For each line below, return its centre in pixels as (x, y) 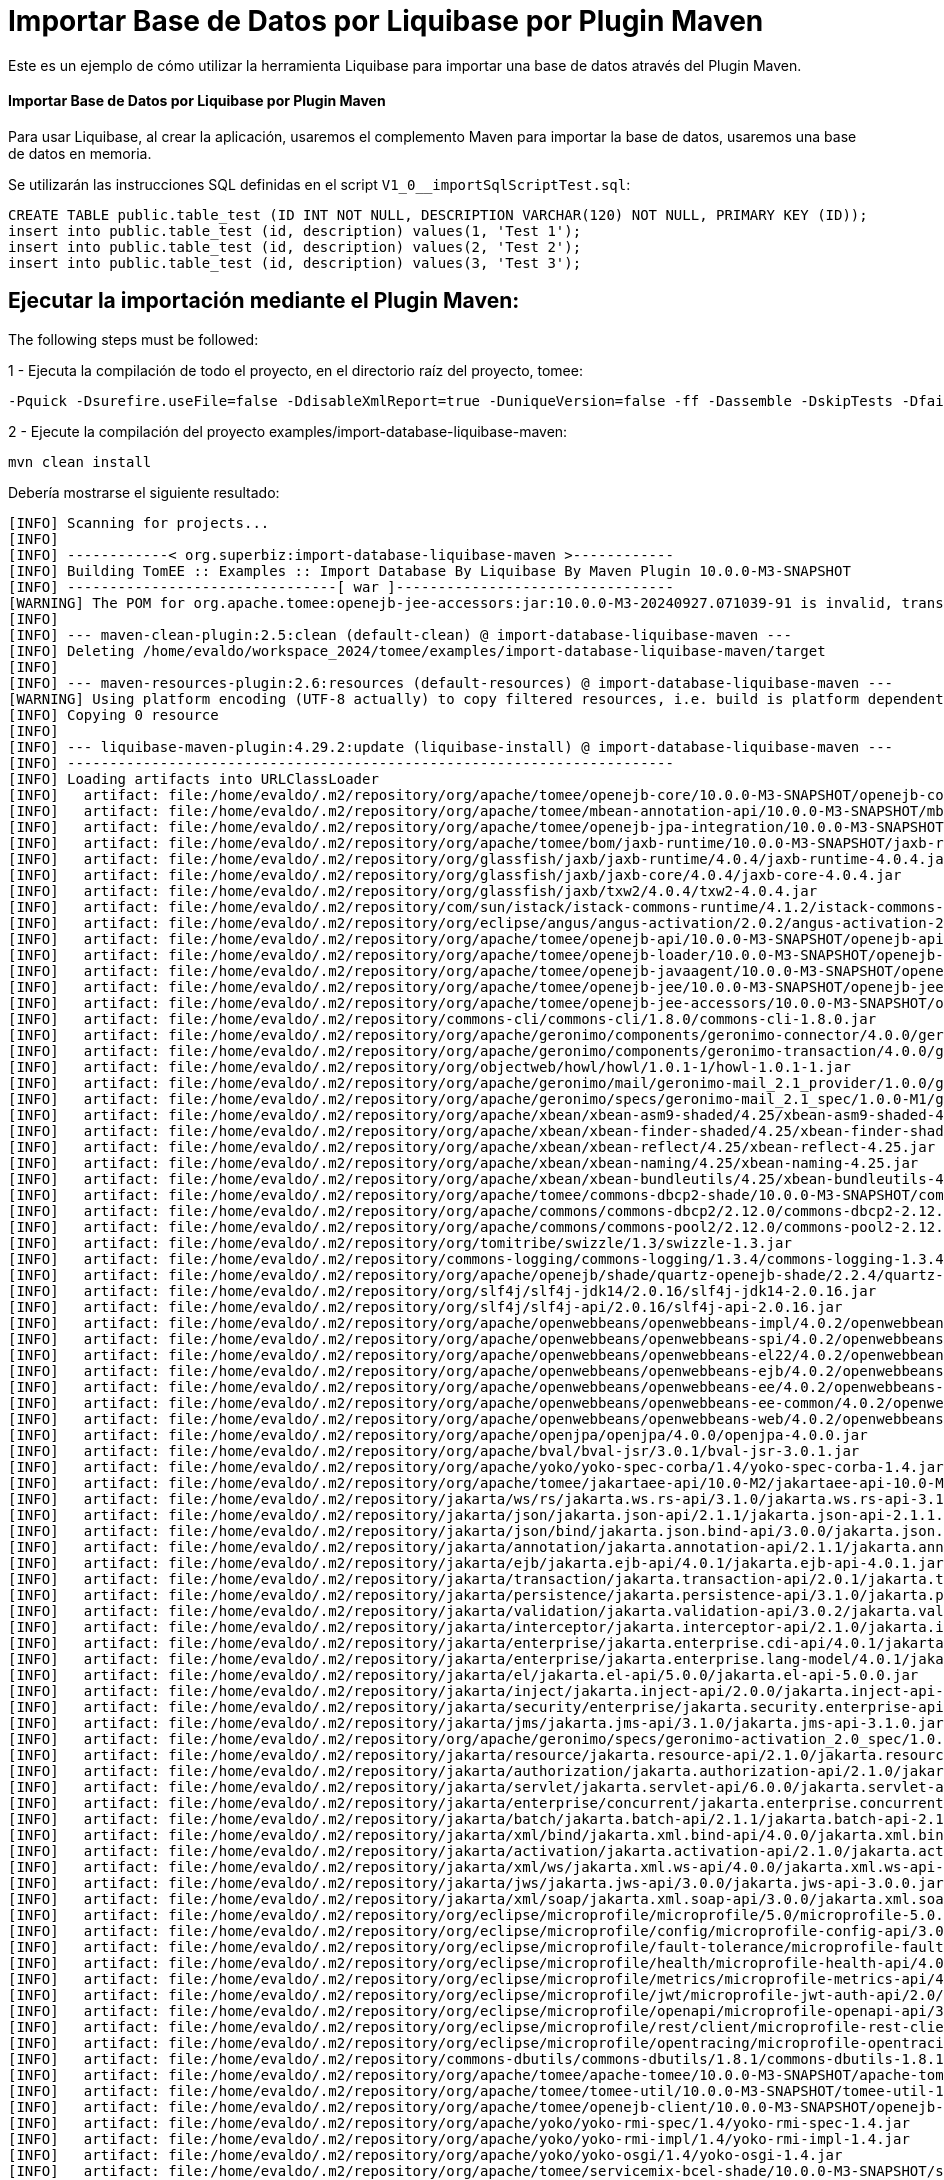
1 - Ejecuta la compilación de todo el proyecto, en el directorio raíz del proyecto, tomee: (295, 370)
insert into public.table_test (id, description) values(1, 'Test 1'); (295, 230)
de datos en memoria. (80, 153)
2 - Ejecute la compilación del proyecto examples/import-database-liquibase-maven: (288, 431)
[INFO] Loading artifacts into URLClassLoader (193, 778)
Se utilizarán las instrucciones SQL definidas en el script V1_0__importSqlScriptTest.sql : (319, 184)
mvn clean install (80, 461)
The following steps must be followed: (133, 339)
